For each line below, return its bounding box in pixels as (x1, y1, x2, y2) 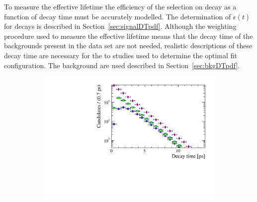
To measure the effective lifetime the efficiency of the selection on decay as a (4, 1, 237, 11)
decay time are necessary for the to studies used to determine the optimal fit (4, 50, 237, 60)
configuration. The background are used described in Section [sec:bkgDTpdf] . (4, 60, 240, 70)
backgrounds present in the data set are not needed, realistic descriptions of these (4, 40, 253, 51)
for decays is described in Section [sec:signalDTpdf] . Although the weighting (4, 21, 237, 31)
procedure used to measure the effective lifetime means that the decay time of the (4, 30, 253, 41)
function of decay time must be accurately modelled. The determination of (4, 11, 231, 21)
